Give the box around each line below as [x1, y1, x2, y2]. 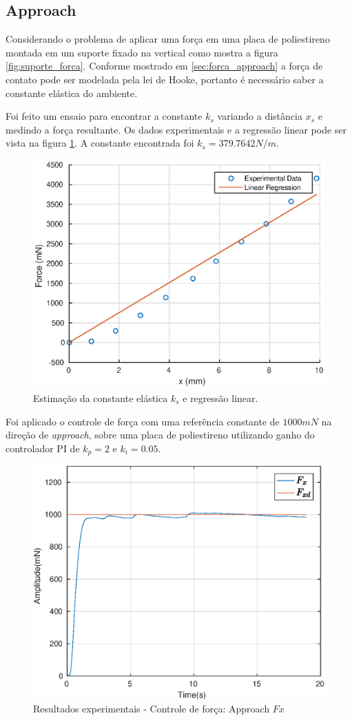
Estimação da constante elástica [33, 391, 168, 405]
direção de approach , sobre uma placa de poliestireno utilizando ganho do [6, 427, 315, 442]
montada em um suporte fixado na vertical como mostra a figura [6, 45, 278, 59]
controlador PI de [6, 441, 80, 455]
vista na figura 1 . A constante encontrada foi [6, 136, 194, 150]
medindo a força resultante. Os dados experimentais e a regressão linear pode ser [6, 122, 347, 136]
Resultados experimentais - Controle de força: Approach [33, 701, 270, 716]
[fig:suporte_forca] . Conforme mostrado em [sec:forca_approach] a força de [6, 59, 323, 73]
